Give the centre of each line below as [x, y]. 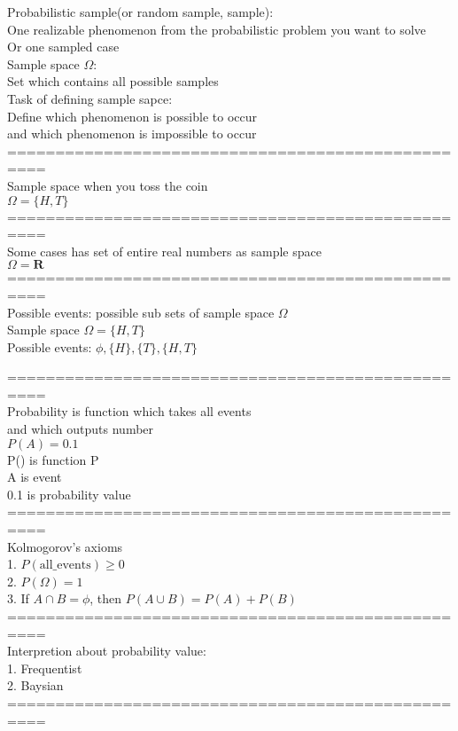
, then [106, 598]
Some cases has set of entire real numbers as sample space [164, 251]
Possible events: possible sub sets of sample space [141, 312]
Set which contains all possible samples [113, 81]
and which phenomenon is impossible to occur [132, 134]
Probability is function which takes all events [129, 411]
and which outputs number [81, 429]
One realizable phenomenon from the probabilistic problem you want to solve [217, 29]
